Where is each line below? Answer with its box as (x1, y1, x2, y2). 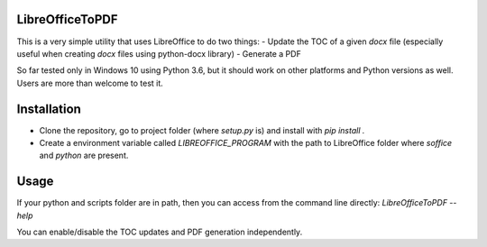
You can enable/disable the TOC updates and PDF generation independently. (16, 226, 303, 238)
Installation (16, 101, 81, 116)
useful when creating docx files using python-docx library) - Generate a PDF (16, 48, 301, 59)
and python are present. (39, 150, 129, 161)
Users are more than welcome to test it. (16, 78, 164, 88)
